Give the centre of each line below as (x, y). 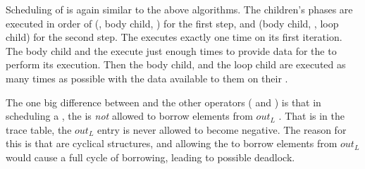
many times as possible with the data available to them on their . (147, 78)
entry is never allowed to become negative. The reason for (222, 129)
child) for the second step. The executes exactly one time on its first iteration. (174, 37)
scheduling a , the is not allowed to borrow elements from (129, 116)
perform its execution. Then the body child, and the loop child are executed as (176, 64)
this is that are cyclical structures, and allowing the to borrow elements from (172, 143)
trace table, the (39, 129)
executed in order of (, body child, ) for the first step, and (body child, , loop (172, 23)
